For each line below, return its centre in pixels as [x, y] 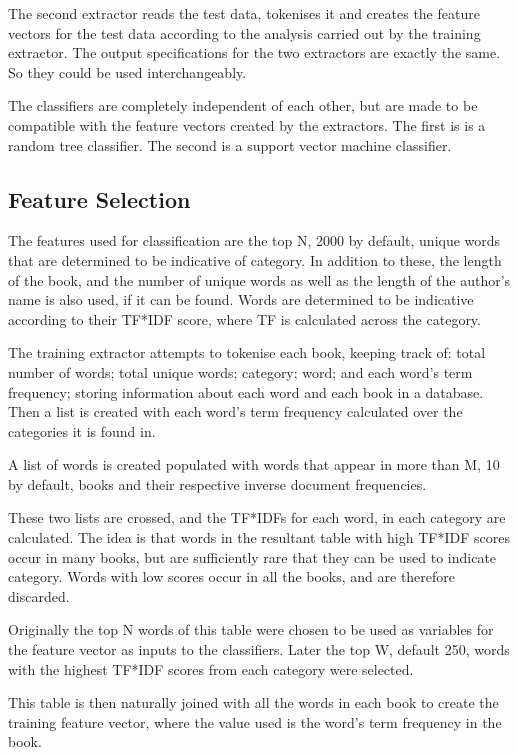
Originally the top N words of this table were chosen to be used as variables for [251, 629]
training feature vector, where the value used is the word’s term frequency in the [255, 721]
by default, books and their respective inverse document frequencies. [217, 483]
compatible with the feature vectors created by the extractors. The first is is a [247, 124]
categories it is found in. [82, 430]
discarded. [39, 595]
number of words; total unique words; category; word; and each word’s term [240, 371]
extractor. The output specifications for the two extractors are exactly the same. [254, 52]
